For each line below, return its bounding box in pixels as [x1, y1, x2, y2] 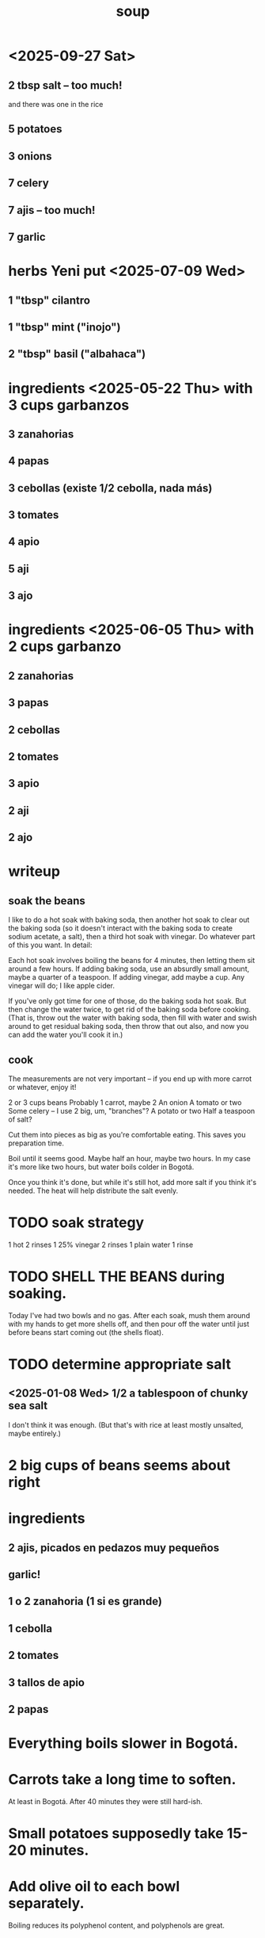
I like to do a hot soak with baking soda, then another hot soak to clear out [8, 915, 250, 925]
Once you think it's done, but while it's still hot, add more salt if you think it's [8, 1177, 257, 1187]
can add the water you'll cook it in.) [8, 1030, 123, 1040]
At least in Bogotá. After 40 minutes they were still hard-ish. [8, 1797, 203, 1806]
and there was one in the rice [8, 100, 104, 109]
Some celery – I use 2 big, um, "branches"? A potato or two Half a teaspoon [8, 1106, 256, 1115]
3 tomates [8, 508, 59, 522]
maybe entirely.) [8, 1428, 61, 1438]
